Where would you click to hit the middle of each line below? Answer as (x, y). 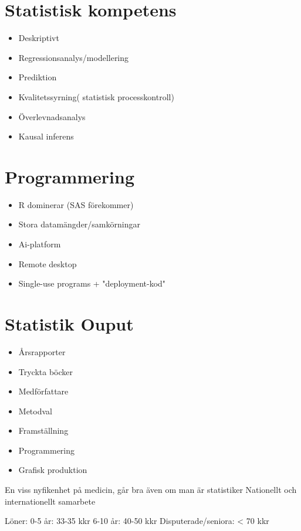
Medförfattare (43, 391)
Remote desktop (48, 263)
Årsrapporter (42, 351)
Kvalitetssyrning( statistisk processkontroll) (96, 96)
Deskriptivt (39, 38)
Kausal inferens (46, 136)
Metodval (35, 411)
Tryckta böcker (46, 371)
